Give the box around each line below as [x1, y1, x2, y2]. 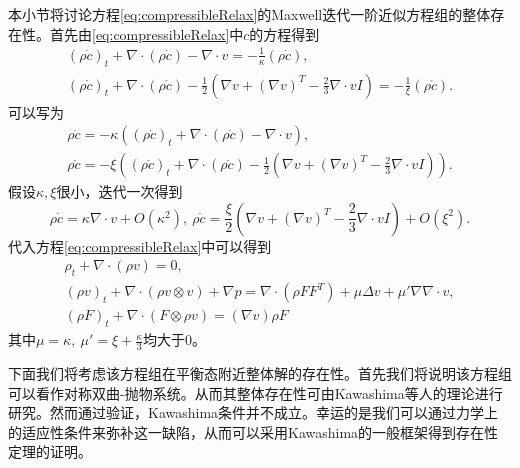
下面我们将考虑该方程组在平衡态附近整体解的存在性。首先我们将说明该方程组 [8, 362, 512, 383]
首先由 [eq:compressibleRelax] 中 [49, 23, 244, 44]
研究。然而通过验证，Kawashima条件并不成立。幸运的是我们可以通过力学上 [8, 402, 499, 423]
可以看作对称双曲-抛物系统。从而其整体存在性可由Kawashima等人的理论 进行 [8, 382, 503, 403]
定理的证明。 [8, 441, 92, 462]
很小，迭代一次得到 [56, 181, 183, 202]
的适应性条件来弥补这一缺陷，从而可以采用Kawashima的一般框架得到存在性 [8, 421, 499, 442]
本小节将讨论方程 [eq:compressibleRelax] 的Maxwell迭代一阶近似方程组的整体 [8, 4, 491, 24]
